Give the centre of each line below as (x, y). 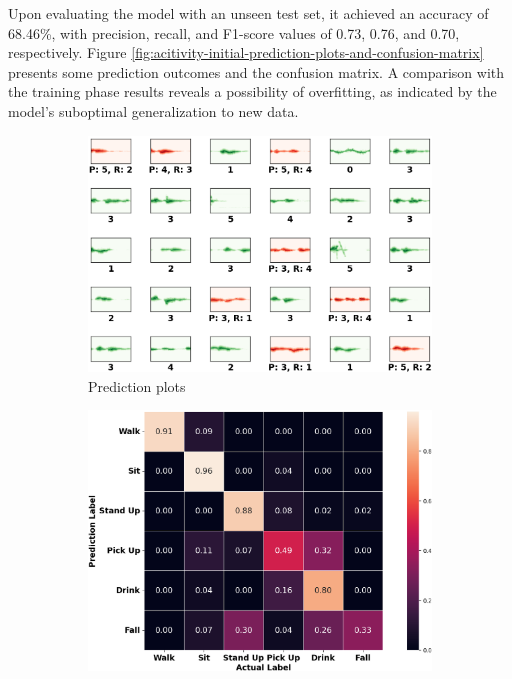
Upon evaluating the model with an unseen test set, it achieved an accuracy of (248, 13)
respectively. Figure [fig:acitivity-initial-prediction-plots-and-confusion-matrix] (246, 52)
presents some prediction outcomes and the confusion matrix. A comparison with (256, 71)
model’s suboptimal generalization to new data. (153, 110)
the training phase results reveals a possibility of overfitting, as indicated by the (252, 91)
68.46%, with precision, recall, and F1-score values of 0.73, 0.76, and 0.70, (234, 32)
